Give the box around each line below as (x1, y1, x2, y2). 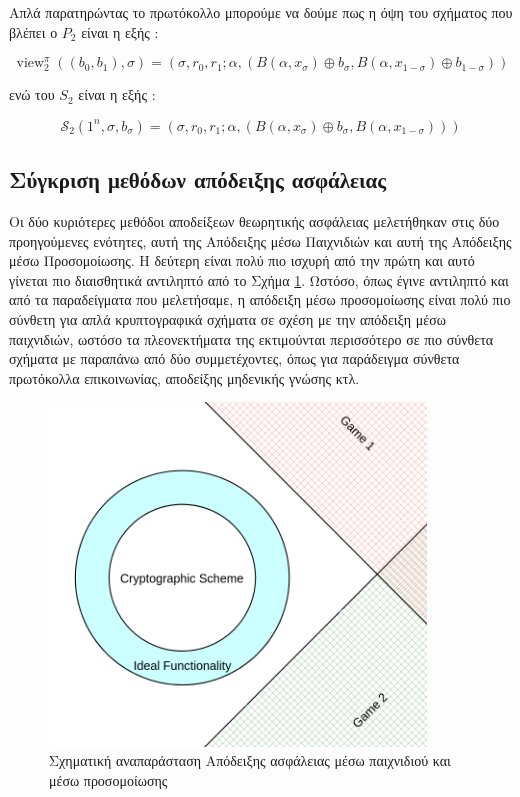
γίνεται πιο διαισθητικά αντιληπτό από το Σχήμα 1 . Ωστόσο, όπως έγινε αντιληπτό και (9, 269, 509, 290)
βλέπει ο (9, 21, 58, 42)
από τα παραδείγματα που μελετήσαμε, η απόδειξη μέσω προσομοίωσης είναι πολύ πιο (9, 289, 511, 310)
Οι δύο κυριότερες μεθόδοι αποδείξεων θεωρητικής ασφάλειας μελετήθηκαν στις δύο (9, 210, 500, 231)
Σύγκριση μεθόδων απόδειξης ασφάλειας (9, 164, 387, 195)
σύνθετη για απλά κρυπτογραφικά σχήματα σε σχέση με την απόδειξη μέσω (9, 308, 446, 329)
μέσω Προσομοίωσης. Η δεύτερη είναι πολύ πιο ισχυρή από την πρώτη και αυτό (9, 250, 475, 271)
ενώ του (9, 84, 55, 105)
